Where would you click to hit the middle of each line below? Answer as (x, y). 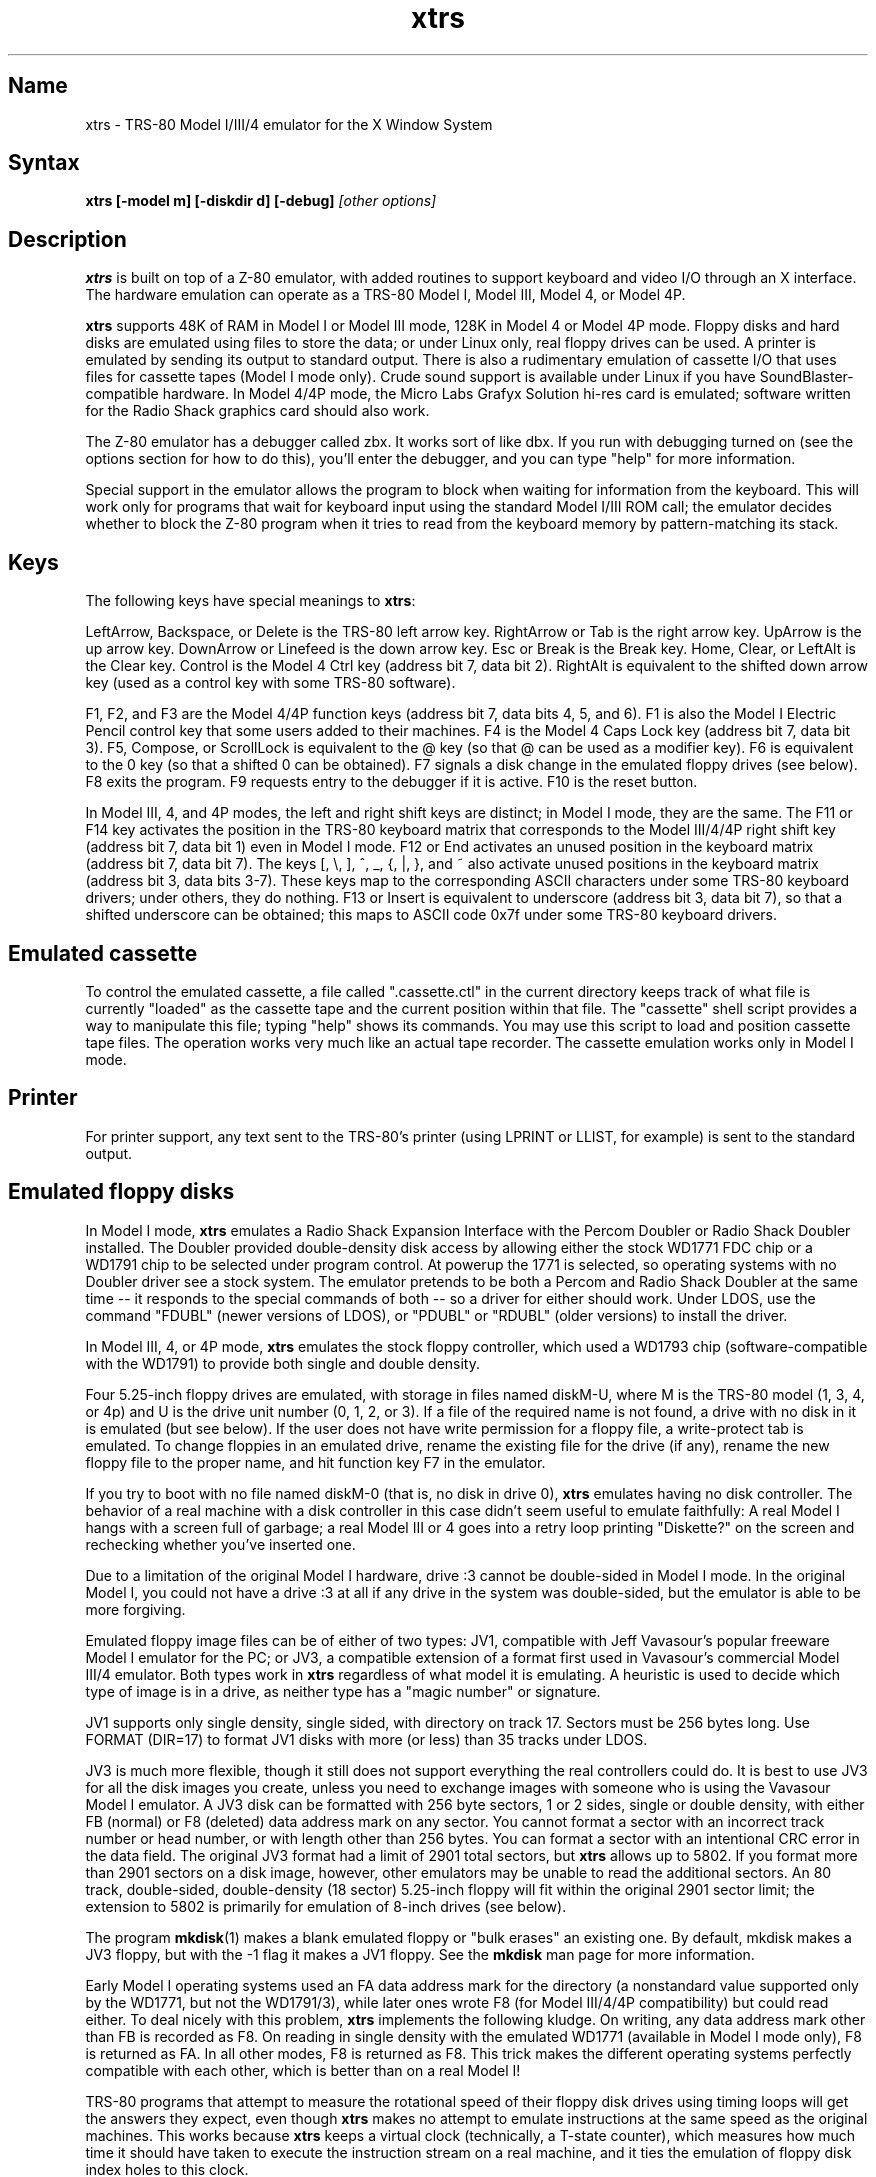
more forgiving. (135, 1609)
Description (67, 239)
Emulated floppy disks (121, 1192)
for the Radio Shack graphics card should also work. (257, 411)
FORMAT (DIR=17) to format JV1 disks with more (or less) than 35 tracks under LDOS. (366, 1739)
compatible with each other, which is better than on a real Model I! (303, 2070)
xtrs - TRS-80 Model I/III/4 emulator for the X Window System (289, 124)
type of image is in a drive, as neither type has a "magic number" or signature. (343, 1691)
